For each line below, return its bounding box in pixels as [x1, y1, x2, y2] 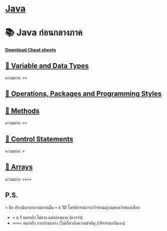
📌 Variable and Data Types [5, 61, 89, 70]
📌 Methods [5, 106, 40, 115]
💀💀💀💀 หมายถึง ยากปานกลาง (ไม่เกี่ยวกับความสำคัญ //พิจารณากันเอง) [12, 220, 125, 226]
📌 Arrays [5, 163, 33, 171]
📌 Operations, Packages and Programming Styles [5, 90, 161, 98]
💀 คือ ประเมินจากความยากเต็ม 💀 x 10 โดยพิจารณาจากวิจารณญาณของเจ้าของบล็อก [5, 204, 140, 210]
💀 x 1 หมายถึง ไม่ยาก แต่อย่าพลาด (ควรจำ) [12, 214, 83, 220]
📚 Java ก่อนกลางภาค [5, 27, 82, 38]
